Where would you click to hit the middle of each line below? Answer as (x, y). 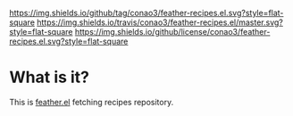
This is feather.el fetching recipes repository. (92, 102)
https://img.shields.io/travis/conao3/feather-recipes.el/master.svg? (160, 22)
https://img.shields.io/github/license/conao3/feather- (172, 32)
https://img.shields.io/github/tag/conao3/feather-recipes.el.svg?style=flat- (146, 13)
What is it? (50, 77)
